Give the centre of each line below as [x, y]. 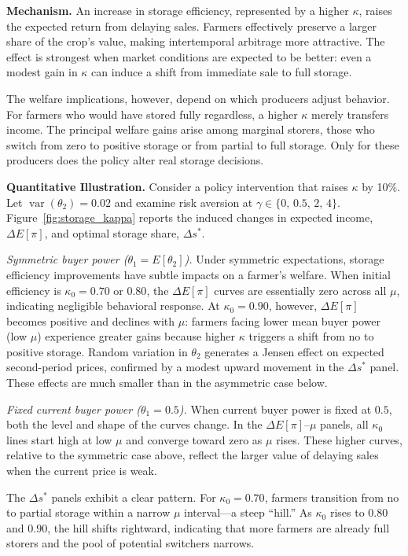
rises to [347, 512]
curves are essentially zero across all [300, 290]
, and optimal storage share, [112, 232]
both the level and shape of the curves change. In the [134, 424]
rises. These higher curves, [339, 439]
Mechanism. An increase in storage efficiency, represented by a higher [178, 10]
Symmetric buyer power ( [67, 259]
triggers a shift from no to [311, 336]
